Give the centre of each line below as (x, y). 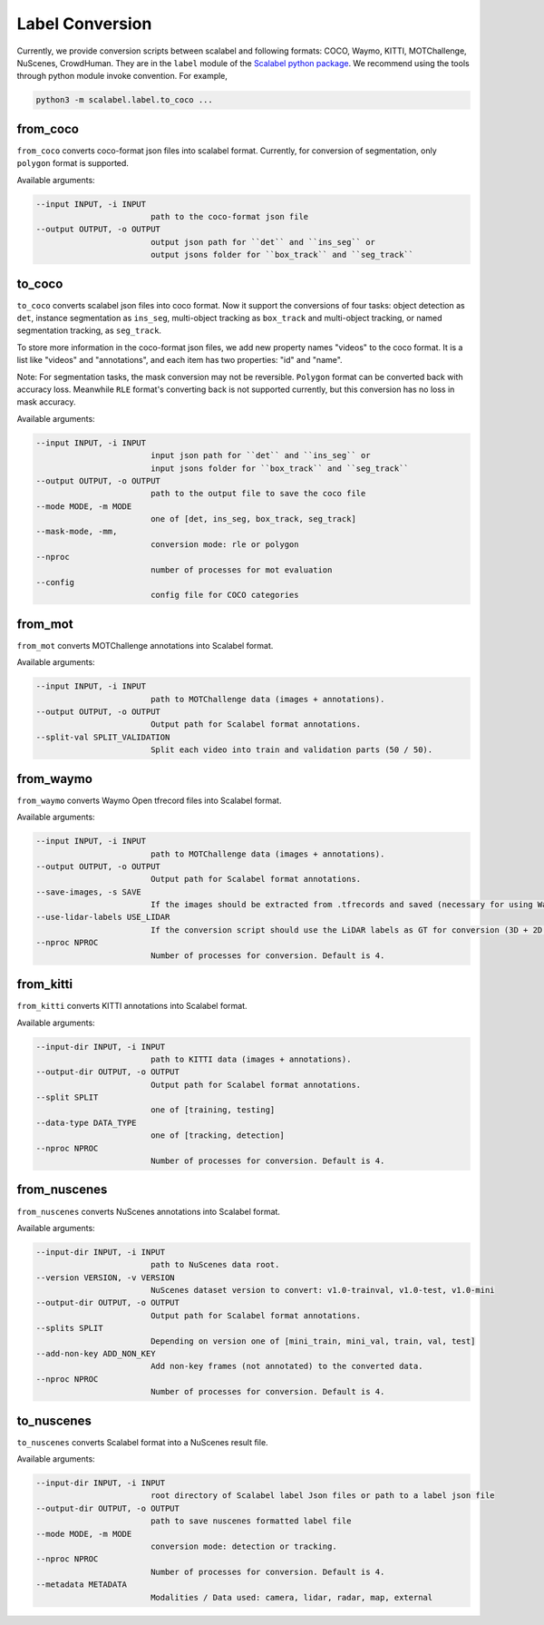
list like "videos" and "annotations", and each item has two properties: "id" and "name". (180, 360)
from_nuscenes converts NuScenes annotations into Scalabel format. (149, 1211)
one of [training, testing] (213, 1110)
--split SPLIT (67, 1097)
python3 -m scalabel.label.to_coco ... (124, 100)
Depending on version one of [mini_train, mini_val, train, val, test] (313, 1341)
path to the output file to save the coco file (258, 494)
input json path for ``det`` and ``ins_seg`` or (260, 455)
